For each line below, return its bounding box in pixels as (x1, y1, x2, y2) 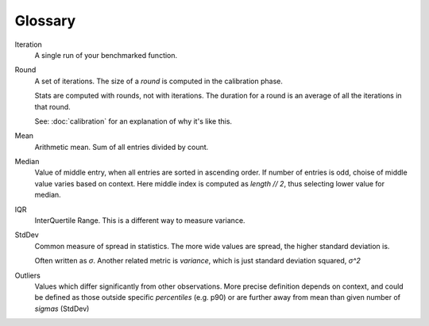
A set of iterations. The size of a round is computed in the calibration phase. (34, 76, 284, 86)
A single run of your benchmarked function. (34, 50, 178, 59)
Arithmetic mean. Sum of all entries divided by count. (34, 142, 209, 151)
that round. (34, 102, 71, 111)
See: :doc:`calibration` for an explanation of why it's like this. (34, 116, 233, 126)
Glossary (14, 12, 76, 29)
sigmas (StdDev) (34, 304, 90, 313)
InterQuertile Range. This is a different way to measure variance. (34, 216, 245, 225)
